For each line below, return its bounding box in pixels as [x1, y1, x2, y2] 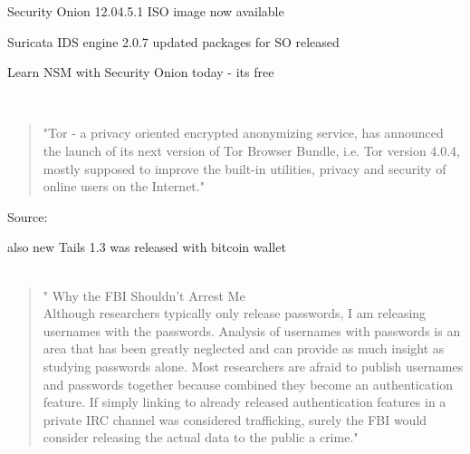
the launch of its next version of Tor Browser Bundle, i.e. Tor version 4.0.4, [43, 140, 461, 159]
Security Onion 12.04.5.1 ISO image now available [7, 2, 284, 20]
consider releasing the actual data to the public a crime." [43, 428, 359, 447]
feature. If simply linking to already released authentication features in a [43, 392, 446, 411]
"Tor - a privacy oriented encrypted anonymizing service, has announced [43, 123, 444, 142]
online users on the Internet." [43, 177, 205, 196]
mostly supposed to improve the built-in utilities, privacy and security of [43, 159, 446, 178]
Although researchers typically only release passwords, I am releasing [43, 304, 427, 323]
